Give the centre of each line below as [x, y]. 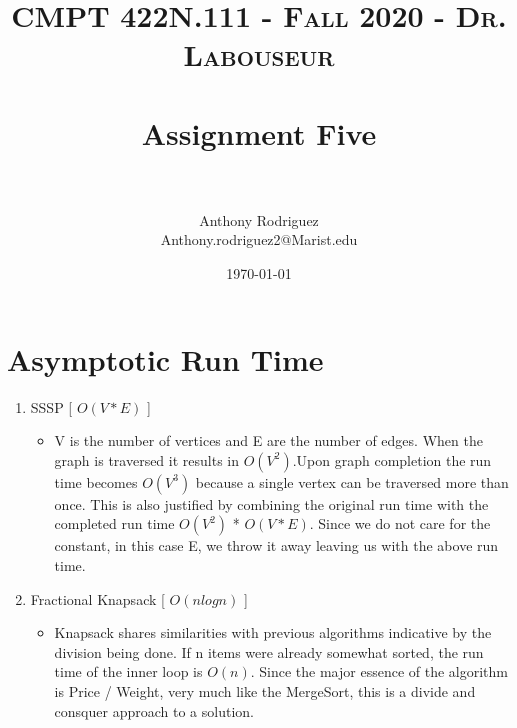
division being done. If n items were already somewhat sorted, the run [269, 651]
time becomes [96, 481]
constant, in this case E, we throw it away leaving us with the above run [276, 545]
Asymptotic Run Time [165, 358]
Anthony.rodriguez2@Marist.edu [259, 239]
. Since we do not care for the [400, 523]
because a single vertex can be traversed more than [352, 481]
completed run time [114, 523]
